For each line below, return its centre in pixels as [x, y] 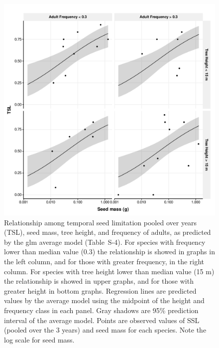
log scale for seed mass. [39, 339]
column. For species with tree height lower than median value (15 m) [109, 271]
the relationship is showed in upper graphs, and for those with [99, 281]
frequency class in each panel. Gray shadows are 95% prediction [101, 310]
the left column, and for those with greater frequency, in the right [104, 261]
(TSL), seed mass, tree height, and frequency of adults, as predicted [108, 232]
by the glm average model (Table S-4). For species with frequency [105, 242]
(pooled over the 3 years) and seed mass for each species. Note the [105, 330]
